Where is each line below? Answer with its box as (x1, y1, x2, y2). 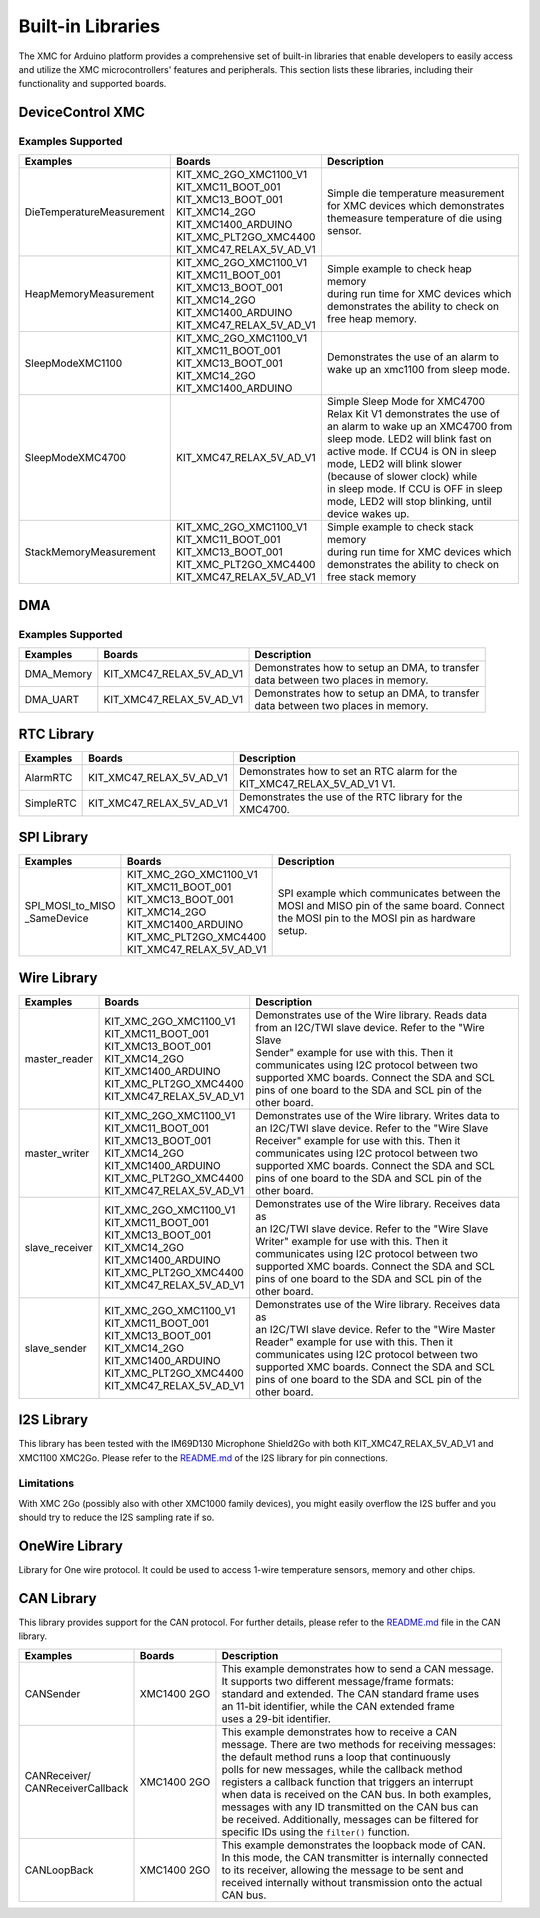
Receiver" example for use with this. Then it (255, 1133, 461, 1147)
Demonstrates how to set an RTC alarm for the (238, 764, 458, 778)
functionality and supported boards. (18, 78, 167, 90)
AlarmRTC (24, 770, 73, 784)
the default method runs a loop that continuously (221, 1750, 452, 1764)
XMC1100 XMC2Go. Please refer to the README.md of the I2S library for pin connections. (18, 1451, 389, 1464)
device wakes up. (326, 507, 410, 521)
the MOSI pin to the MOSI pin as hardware (277, 911, 476, 925)
